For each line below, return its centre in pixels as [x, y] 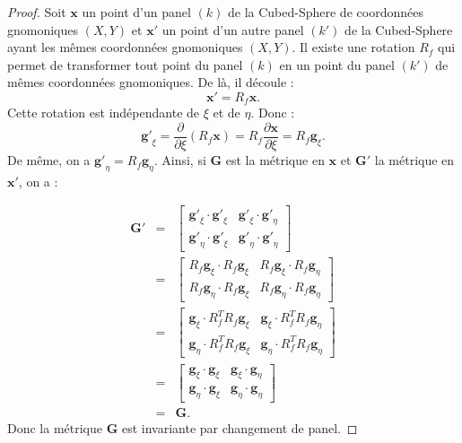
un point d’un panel [136, 12]
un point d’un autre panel [233, 29]
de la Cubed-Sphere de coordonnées [325, 12]
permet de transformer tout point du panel [125, 64]
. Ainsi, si [180, 160]
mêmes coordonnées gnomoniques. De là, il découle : [151, 82]
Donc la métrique [55, 428]
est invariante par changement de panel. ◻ [240, 428]
